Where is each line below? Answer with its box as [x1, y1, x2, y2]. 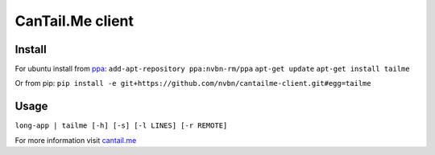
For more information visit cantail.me [14, 135, 137, 145]
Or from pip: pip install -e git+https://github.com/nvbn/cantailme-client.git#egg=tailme [14, 79, 371, 88]
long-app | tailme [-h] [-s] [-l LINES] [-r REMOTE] [14, 121, 228, 130]
